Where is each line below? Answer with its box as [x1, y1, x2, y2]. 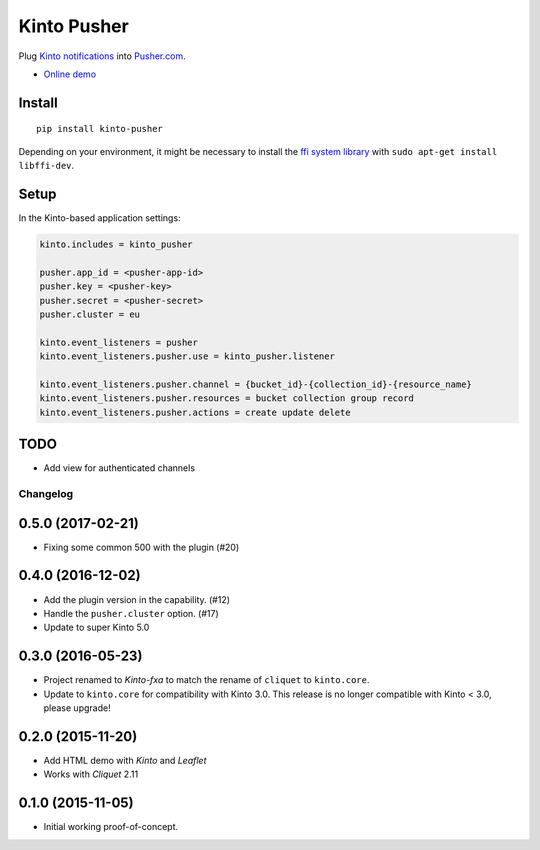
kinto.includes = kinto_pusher [39, 239, 194, 250]
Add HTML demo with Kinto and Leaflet [43, 754, 207, 766]
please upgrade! [43, 702, 111, 714]
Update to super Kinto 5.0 [43, 621, 150, 634]
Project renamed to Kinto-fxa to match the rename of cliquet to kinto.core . [43, 674, 370, 686]
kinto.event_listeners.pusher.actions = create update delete [39, 406, 351, 418]
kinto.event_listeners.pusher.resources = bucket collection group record [39, 393, 415, 404]
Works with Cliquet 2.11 [43, 768, 139, 780]
